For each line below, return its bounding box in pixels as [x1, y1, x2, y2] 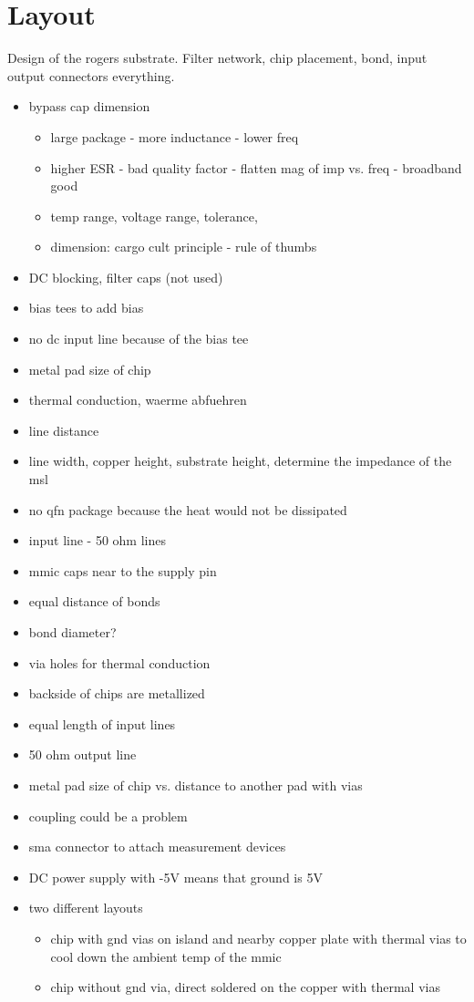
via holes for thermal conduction [28, 653, 211, 672]
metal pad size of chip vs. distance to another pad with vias [28, 775, 363, 794]
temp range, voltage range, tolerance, [50, 206, 258, 225]
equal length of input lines [28, 714, 176, 733]
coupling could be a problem [28, 806, 188, 825]
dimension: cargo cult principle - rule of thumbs [50, 237, 317, 256]
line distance [28, 420, 99, 439]
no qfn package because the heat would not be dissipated [28, 500, 347, 519]
